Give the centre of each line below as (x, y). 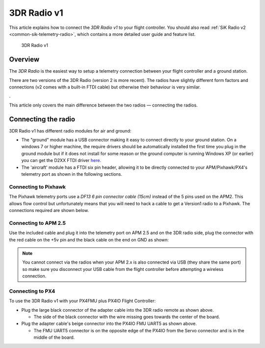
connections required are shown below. (49, 210)
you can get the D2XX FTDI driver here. (61, 161)
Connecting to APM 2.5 (38, 223)
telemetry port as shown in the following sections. (72, 174)
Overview (24, 60)
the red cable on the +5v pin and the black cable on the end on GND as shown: (89, 240)
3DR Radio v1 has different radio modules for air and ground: (70, 131)
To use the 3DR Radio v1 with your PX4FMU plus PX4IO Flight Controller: (82, 301)
